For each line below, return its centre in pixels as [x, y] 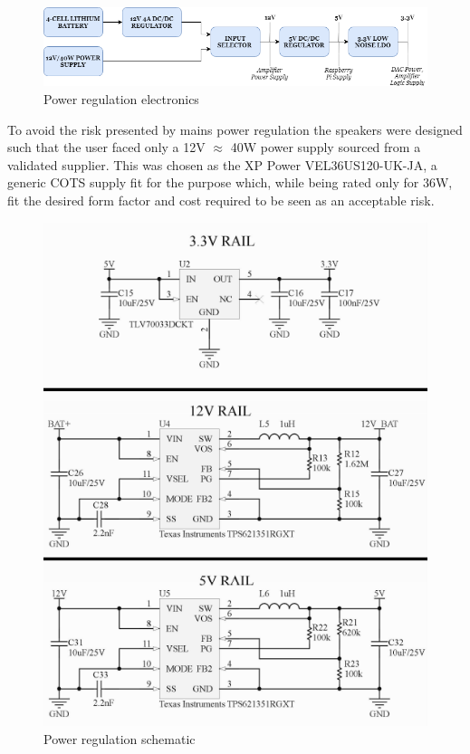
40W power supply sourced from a [326, 147]
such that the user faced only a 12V [106, 147]
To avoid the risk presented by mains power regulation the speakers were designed [235, 129]
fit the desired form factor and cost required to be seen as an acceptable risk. [221, 200]
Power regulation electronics [121, 98]
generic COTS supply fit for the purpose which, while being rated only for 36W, [230, 182]
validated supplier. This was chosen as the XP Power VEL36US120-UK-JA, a [222, 164]
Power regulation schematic [120, 738]
